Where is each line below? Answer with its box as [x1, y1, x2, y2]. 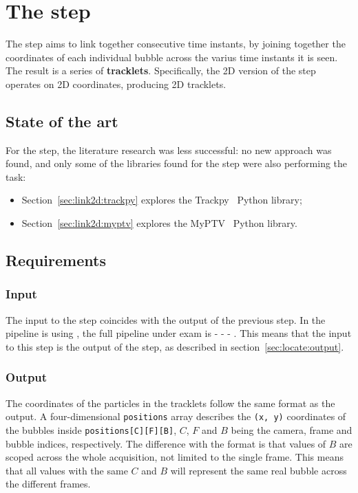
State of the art [6, 110, 118, 131]
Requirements [6, 250, 106, 271]
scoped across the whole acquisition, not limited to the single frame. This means [6, 450, 344, 464]
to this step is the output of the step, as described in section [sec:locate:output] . [6, 339, 344, 353]
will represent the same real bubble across [170, 463, 347, 477]
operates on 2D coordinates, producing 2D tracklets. [6, 76, 227, 91]
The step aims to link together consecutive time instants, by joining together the [6, 36, 346, 51]
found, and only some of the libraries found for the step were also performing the [6, 156, 348, 171]
